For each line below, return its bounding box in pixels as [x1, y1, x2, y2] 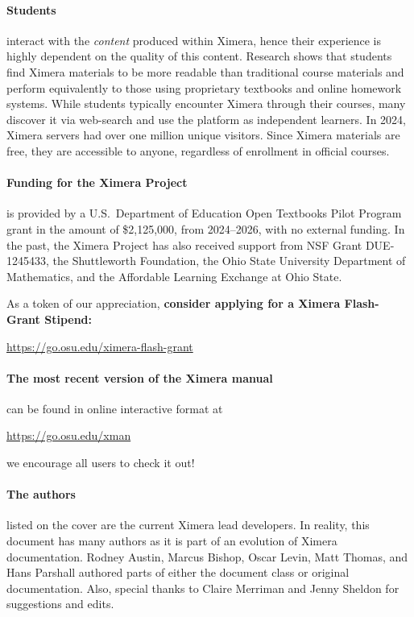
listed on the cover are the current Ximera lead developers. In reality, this [6, 516, 370, 533]
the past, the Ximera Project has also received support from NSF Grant [6, 236, 362, 253]
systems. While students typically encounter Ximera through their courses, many [6, 95, 406, 112]
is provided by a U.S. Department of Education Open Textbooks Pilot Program [6, 205, 402, 222]
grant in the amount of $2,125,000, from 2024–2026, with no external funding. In [6, 220, 405, 237]
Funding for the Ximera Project [6, 174, 188, 191]
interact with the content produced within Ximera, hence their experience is [6, 31, 382, 48]
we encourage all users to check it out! [6, 454, 195, 471]
